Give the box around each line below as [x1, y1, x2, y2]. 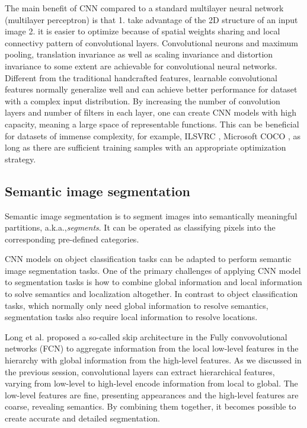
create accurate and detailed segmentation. [5, 412, 160, 424]
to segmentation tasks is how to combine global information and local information [5, 276, 302, 288]
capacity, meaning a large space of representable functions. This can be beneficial [5, 117, 299, 130]
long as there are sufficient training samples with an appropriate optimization [5, 141, 286, 154]
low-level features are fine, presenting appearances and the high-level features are [5, 388, 299, 401]
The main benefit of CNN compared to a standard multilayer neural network [5, 2, 284, 14]
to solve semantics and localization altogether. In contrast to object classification [5, 288, 298, 300]
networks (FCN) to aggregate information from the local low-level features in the [5, 342, 299, 354]
